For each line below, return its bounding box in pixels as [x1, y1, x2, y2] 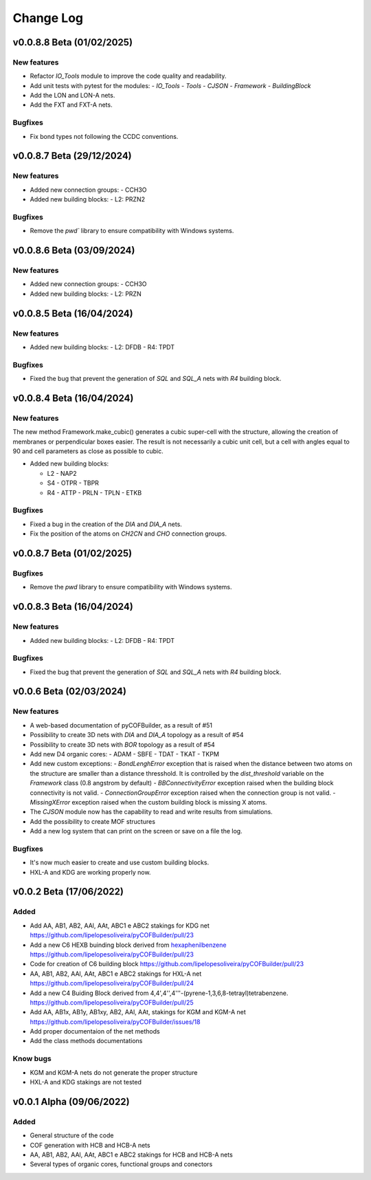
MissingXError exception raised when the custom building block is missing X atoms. [30, 798, 267, 806]
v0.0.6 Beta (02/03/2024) [12, 686, 127, 697]
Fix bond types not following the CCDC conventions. [30, 132, 179, 140]
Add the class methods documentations [30, 1037, 143, 1045]
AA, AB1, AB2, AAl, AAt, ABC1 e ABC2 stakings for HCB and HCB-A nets [30, 1150, 233, 1159]
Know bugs [12, 1054, 52, 1064]
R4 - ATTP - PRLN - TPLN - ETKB [47, 488, 142, 496]
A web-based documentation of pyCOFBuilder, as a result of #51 [30, 721, 213, 729]
